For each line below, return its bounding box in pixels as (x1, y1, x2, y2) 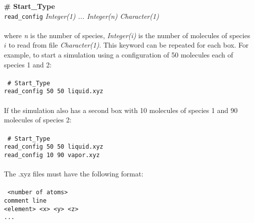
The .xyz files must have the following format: (4, 168, 144, 179)
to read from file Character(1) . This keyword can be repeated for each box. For (8, 40, 249, 50)
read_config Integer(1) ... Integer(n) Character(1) (4, 10, 159, 21)
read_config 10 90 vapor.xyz (4, 151, 100, 159)
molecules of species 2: (4, 114, 72, 125)
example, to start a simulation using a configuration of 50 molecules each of (4, 50, 233, 60)
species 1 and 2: (4, 59, 52, 69)
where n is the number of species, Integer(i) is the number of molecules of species (4, 30, 251, 40)
